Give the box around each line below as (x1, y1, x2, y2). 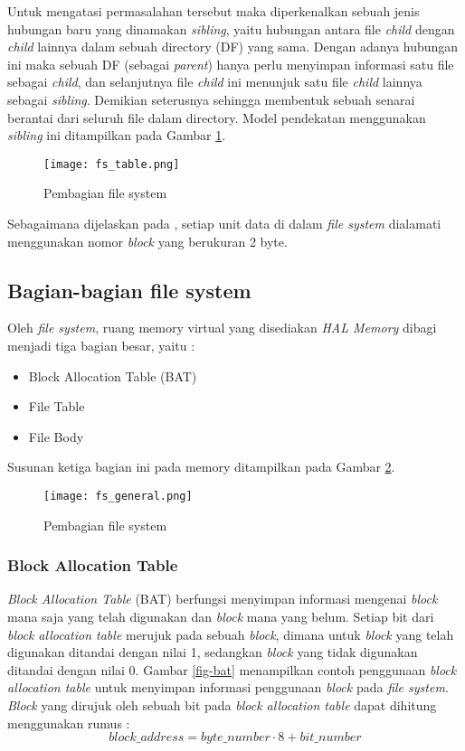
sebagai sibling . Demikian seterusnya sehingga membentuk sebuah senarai (7, 89, 415, 108)
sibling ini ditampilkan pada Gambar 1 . (7, 126, 226, 145)
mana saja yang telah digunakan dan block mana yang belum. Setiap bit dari (7, 607, 434, 626)
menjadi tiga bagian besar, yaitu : (7, 335, 195, 354)
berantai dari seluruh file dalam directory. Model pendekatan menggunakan (7, 108, 426, 127)
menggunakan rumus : (7, 713, 130, 732)
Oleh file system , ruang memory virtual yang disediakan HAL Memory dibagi (7, 318, 437, 337)
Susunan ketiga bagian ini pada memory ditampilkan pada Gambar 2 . (7, 457, 395, 476)
